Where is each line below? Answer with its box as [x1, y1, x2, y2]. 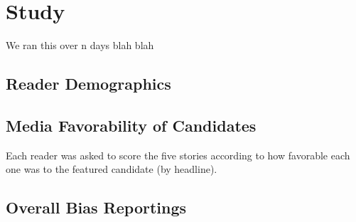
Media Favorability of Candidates [6, 114, 257, 136]
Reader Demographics [6, 73, 171, 95]
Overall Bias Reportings [6, 196, 187, 218]
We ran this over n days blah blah [6, 38, 154, 53]
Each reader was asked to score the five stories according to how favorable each [6, 147, 350, 162]
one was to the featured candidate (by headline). [6, 162, 217, 176]
